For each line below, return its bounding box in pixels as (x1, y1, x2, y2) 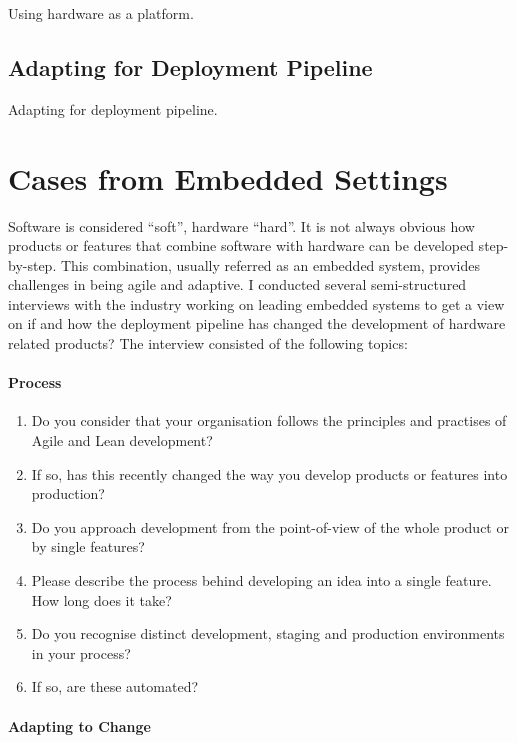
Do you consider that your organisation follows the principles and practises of (31, 410, 507, 431)
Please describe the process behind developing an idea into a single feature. (31, 570, 492, 591)
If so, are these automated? (31, 676, 199, 697)
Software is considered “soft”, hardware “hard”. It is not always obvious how (8, 215, 475, 236)
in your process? (31, 642, 131, 663)
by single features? (31, 536, 145, 557)
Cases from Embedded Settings (8, 157, 448, 198)
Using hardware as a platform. (8, 3, 194, 23)
